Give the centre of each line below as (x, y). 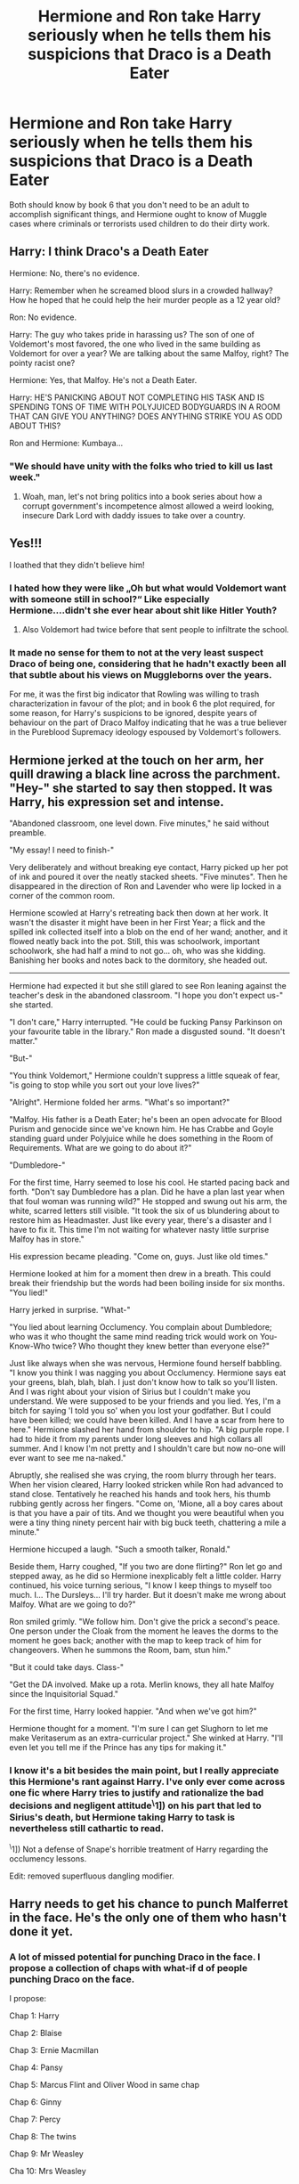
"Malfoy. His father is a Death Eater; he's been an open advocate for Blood (146, 1120)
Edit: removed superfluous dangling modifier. (92, 1876)
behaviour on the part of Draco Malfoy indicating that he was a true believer (148, 722)
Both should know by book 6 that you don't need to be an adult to (129, 204)
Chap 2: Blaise (36, 2033)
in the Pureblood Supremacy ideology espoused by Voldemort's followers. (145, 732)
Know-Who (30, 1346)
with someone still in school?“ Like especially (110, 599)
